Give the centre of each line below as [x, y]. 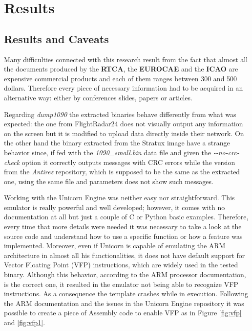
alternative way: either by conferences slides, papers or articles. [98, 97]
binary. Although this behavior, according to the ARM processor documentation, [125, 274]
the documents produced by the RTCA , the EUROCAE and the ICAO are [121, 69]
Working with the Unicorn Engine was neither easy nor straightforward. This [119, 198]
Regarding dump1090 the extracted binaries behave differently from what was [120, 114]
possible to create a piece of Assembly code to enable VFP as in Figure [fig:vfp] [123, 313]
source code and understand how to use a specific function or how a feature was [123, 236]
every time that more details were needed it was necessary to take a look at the [123, 226]
